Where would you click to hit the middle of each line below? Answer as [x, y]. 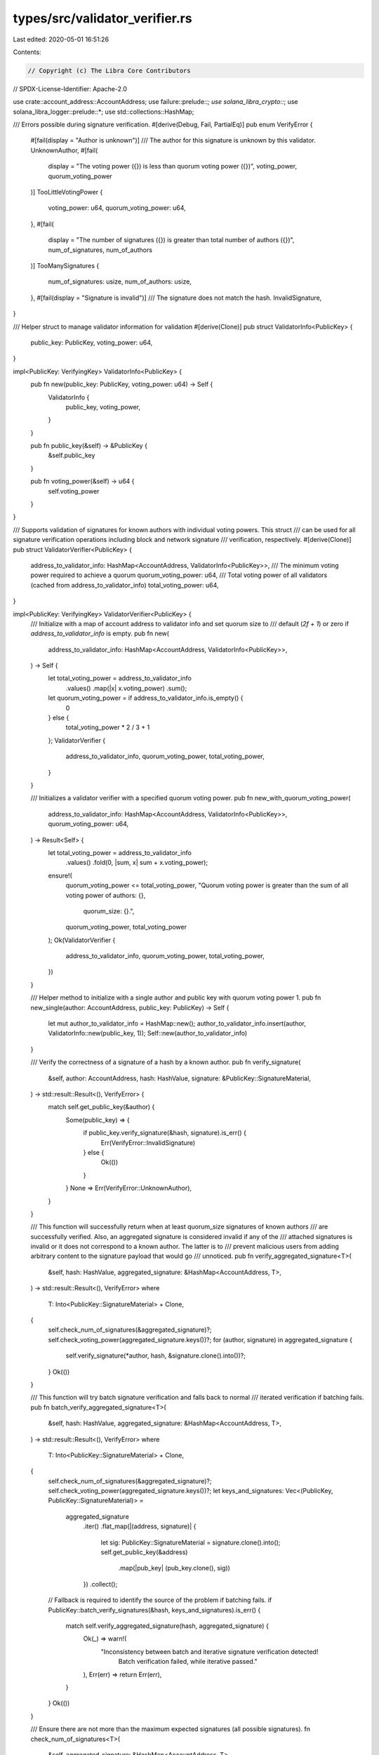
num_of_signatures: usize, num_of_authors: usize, [120, 282]
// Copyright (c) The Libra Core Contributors [109, 71]
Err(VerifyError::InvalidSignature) [148, 1143]
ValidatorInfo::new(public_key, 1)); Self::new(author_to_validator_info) [148, 1033]
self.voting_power [74, 491]
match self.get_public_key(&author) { [101, 1107]
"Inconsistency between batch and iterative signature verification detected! [210, 1651]
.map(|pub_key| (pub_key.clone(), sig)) [174, 1568]
